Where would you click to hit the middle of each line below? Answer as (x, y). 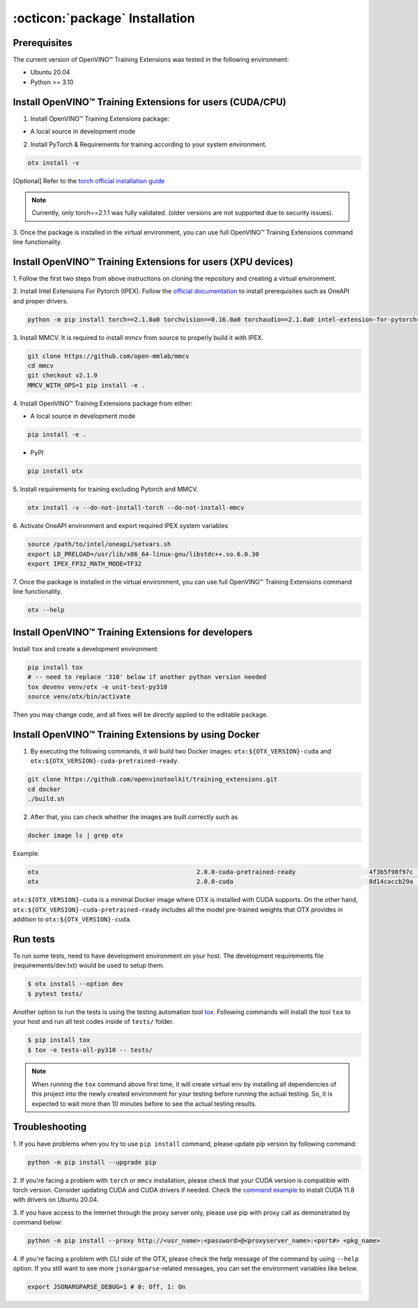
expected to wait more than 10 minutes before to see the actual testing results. (144, 1103)
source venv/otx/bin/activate (79, 696)
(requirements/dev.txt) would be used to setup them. (88, 965)
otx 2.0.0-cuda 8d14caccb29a (220, 882)
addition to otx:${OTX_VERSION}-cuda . (72, 919)
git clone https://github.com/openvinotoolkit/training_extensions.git (153, 779)
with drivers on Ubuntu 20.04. (56, 1200)
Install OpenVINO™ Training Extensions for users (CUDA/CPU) (150, 102)
